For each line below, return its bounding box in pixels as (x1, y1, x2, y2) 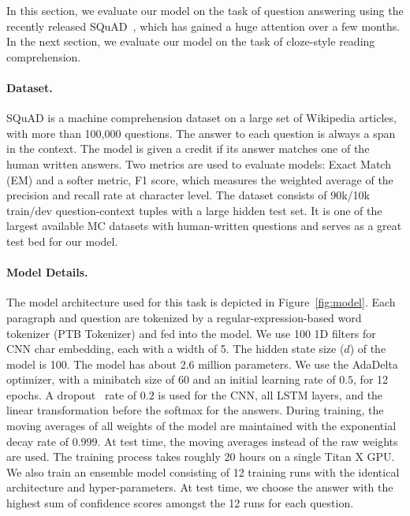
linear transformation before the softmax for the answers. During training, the (6, 402, 384, 418)
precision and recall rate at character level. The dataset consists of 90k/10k (6, 187, 370, 203)
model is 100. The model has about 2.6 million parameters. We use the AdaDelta (6, 355, 398, 372)
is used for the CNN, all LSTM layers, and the (158, 386, 383, 403)
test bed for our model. (6, 232, 118, 249)
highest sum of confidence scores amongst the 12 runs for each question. (6, 495, 354, 511)
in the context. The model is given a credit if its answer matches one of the (6, 140, 370, 157)
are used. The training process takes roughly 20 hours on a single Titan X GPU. (6, 448, 395, 465)
